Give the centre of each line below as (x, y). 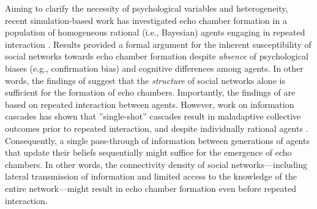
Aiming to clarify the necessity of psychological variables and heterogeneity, (147, 8)
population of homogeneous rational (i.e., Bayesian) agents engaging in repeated (155, 32)
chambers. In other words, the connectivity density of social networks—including (156, 164)
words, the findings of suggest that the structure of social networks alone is (145, 80)
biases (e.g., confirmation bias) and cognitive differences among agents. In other (154, 68)
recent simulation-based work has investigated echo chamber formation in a (146, 20)
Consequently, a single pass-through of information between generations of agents (157, 140)
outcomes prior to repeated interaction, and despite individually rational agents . (157, 128)
